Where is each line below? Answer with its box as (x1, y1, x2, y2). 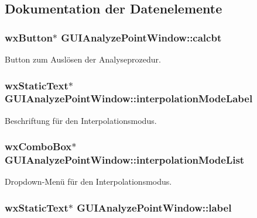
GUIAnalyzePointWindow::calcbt (61, 30, 222, 44)
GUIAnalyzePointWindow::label (77, 200, 232, 214)
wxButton (5, 30, 53, 44)
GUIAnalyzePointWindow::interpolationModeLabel (5, 91, 253, 106)
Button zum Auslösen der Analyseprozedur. (5, 53, 161, 65)
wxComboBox (5, 139, 72, 154)
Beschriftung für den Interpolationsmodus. (5, 114, 157, 126)
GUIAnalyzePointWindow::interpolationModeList (5, 153, 245, 167)
